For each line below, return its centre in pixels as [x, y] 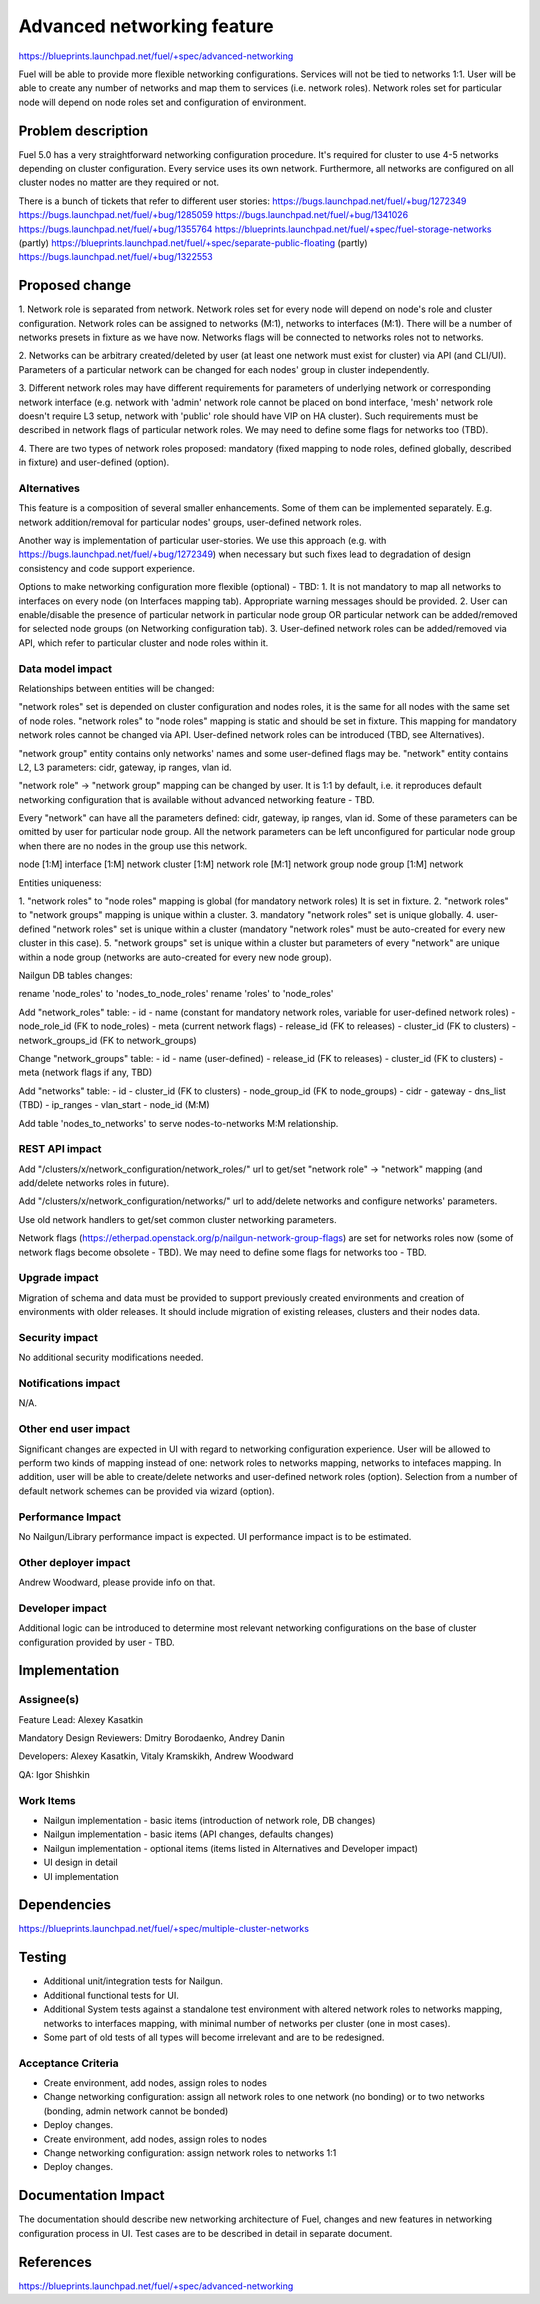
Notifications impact [69, 1383]
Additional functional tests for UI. [111, 1995]
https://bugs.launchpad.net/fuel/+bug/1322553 [116, 257]
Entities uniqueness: [60, 882]
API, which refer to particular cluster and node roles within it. [143, 642]
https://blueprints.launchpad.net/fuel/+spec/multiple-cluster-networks [164, 1929]
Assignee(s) [49, 1700]
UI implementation [81, 1876]
